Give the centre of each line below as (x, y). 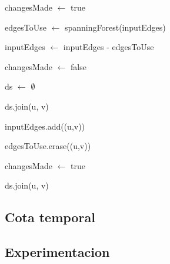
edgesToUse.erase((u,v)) (48, 146)
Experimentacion (57, 252)
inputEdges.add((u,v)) (45, 126)
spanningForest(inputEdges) (115, 27)
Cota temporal (50, 217)
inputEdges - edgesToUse (109, 47)
